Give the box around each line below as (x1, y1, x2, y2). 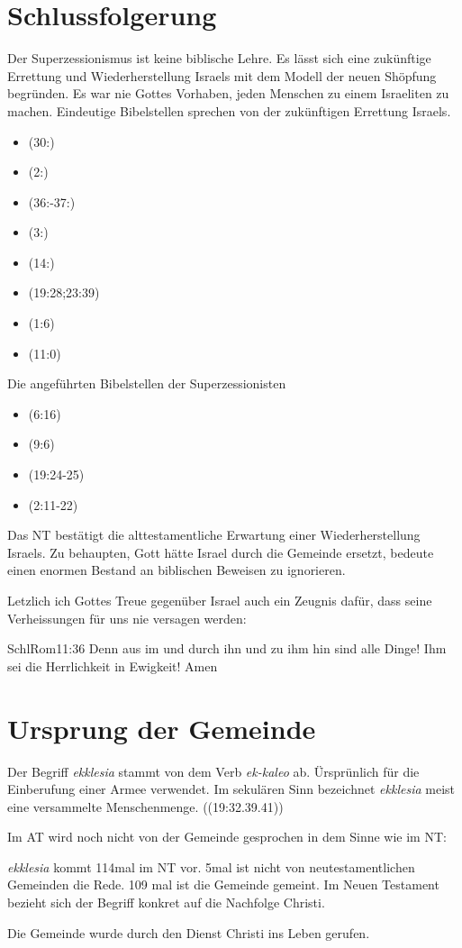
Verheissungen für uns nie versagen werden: (7, 608, 247, 627)
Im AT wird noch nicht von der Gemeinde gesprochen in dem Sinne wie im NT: (7, 827, 447, 846)
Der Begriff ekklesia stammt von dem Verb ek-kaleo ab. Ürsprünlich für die (7, 761, 420, 780)
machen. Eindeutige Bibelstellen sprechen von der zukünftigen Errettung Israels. (7, 101, 451, 120)
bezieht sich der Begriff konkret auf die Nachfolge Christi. (7, 893, 325, 912)
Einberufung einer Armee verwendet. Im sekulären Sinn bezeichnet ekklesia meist (7, 779, 456, 798)
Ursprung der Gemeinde (7, 709, 316, 746)
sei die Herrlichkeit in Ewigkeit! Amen (7, 656, 218, 675)
